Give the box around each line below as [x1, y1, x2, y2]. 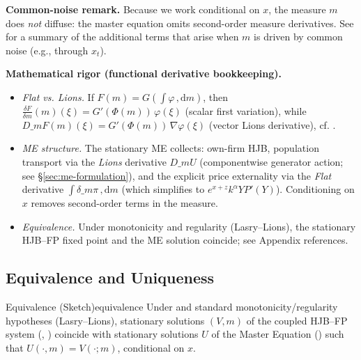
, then [203, 89, 229, 104]
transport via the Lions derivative [22, 154, 167, 169]
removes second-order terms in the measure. [31, 196, 218, 210]
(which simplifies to [121, 182, 205, 196]
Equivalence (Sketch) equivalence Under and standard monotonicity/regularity [6, 299, 338, 314]
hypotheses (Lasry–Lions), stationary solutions [6, 313, 205, 327]
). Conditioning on [275, 182, 355, 196]
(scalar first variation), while [185, 103, 307, 118]
